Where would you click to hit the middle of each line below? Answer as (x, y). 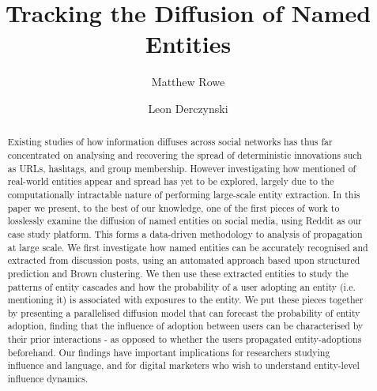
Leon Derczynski (188, 108)
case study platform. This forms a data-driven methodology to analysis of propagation (185, 233)
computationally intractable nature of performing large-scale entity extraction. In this (184, 194)
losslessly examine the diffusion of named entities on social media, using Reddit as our (185, 221)
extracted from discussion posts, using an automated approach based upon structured (184, 260)
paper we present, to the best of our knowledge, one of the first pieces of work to (173, 207)
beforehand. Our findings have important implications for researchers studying (169, 352)
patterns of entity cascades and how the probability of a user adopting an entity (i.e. (181, 286)
